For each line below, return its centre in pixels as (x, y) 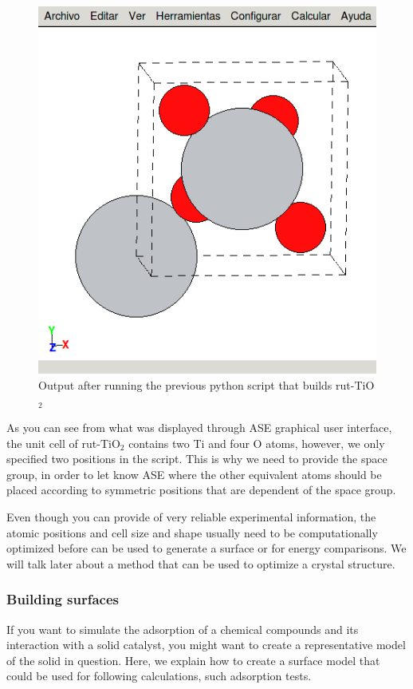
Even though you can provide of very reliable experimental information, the (191, 516)
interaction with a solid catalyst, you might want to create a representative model (206, 645)
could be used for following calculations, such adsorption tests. (159, 676)
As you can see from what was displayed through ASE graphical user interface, (199, 427)
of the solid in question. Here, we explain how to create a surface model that (193, 660)
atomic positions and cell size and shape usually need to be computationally (192, 532)
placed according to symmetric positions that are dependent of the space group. (201, 490)
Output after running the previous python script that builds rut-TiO (206, 384)
